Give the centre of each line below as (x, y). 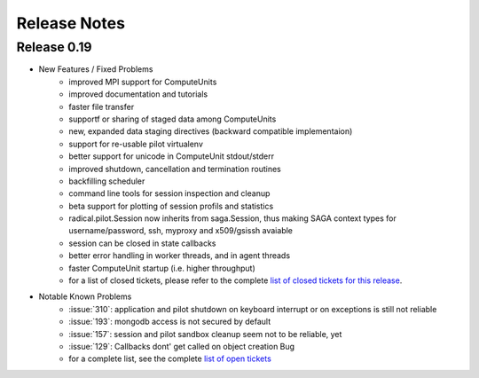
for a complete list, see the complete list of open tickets (170, 358)
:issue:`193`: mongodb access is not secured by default (169, 322)
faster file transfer (102, 106)
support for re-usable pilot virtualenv (136, 144)
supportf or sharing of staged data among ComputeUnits (173, 119)
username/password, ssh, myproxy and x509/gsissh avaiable (181, 231)
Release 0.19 (54, 47)
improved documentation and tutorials (138, 94)
